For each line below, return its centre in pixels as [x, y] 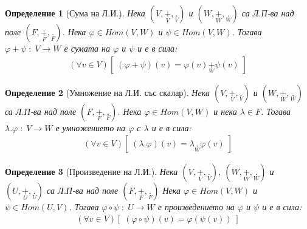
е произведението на [196, 207]
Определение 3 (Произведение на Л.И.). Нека [91, 172]
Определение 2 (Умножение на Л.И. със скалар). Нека [107, 92]
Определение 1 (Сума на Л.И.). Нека [75, 13]
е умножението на [91, 127]
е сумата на [87, 48]
